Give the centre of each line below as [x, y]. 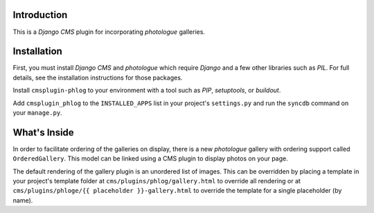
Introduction [40, 15]
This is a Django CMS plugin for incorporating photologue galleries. [109, 32]
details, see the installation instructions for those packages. [98, 77]
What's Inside [43, 132]
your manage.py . [37, 112]
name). [23, 200]
